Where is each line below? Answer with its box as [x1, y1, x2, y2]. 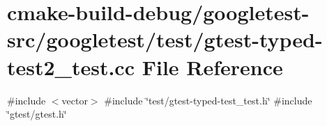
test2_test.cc [7, 52, 135, 81]
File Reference [142, 52, 283, 81]
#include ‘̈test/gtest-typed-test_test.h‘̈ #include [104, 93, 312, 107]
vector [61, 93, 88, 107]
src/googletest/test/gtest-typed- [7, 25, 323, 54]
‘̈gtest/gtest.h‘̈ [7, 107, 67, 121]
